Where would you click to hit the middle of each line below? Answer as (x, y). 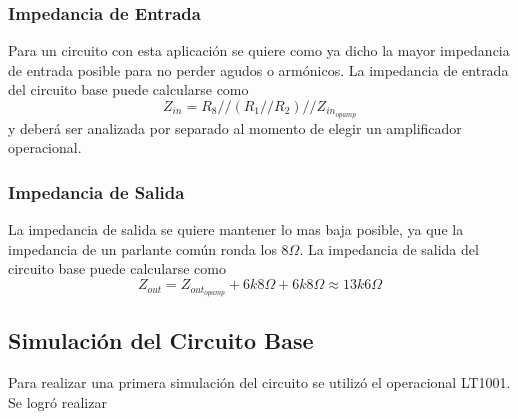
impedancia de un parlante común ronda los (142, 248)
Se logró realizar (57, 401)
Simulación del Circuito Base (161, 340)
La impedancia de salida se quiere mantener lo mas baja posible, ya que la (236, 229)
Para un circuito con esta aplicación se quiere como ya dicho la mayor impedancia (259, 50)
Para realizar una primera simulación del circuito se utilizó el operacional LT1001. (259, 382)
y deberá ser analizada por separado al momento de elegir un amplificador (235, 127)
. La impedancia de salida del (389, 248)
